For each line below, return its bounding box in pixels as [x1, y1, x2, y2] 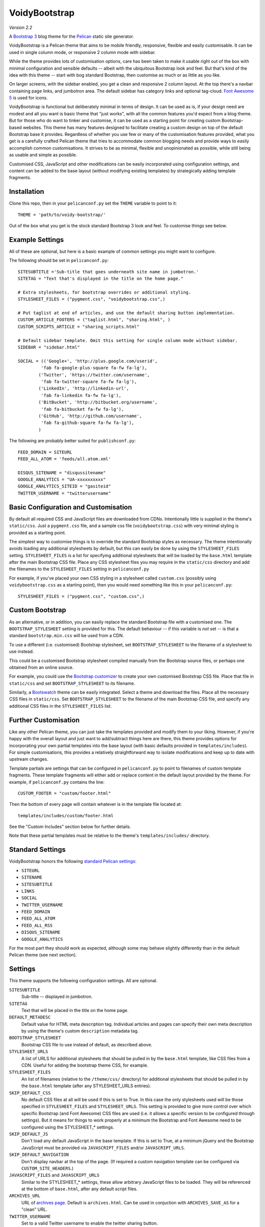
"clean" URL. [21, 1206, 48, 1212]
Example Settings [9, 236, 64, 244]
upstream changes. [9, 756, 49, 762]
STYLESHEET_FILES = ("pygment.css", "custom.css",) [18, 593, 145, 599]
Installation [9, 187, 44, 196]
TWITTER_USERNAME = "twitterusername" [18, 490, 111, 496]
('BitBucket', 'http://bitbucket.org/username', [38, 400, 158, 405]
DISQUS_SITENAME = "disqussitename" [18, 470, 106, 476]
